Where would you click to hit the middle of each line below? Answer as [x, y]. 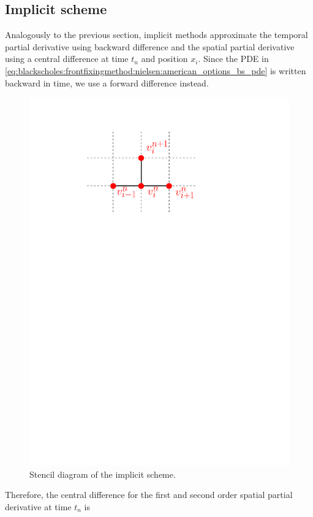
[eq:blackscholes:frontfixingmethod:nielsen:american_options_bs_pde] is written [156, 70]
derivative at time [38, 506]
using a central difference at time [67, 59]
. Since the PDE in [233, 59]
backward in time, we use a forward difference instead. [107, 82]
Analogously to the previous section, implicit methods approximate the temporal [156, 35]
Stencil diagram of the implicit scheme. [103, 474]
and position [164, 59]
